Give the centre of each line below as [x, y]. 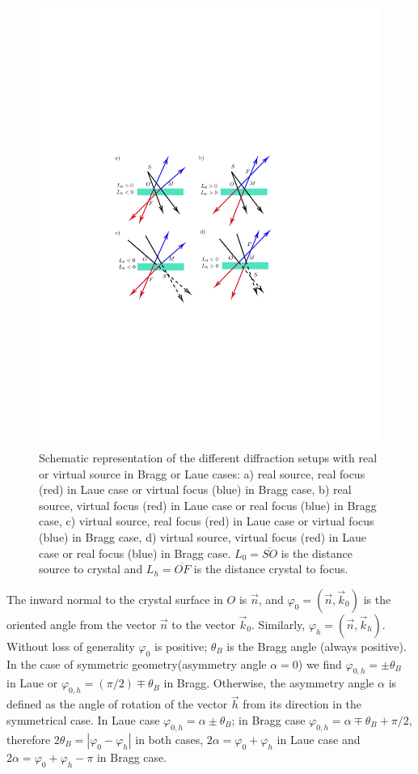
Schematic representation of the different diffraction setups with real [208, 457]
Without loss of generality [71, 646]
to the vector [203, 624]
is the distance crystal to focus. [271, 569]
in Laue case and [319, 739]
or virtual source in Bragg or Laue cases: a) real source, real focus [202, 473]
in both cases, [169, 739]
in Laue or [32, 683]
